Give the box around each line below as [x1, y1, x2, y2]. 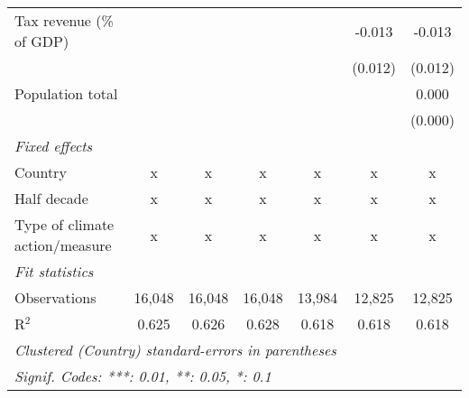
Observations [14, 287, 97, 308]
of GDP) [14, 31, 69, 51]
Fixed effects [14, 135, 93, 156]
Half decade [14, 188, 88, 208]
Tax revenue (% [14, 10, 114, 31]
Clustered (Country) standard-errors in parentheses [14, 339, 336, 360]
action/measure [14, 235, 112, 255]
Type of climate [14, 214, 115, 235]
